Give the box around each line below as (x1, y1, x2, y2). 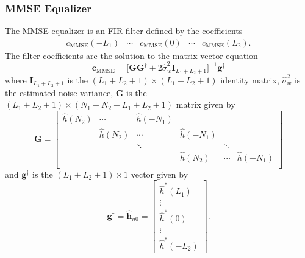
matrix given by (176, 98, 235, 111)
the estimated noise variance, (5, 86, 113, 99)
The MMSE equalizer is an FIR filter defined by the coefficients (5, 24, 243, 37)
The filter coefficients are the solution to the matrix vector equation (5, 49, 258, 61)
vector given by (131, 167, 188, 180)
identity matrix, (220, 74, 279, 86)
